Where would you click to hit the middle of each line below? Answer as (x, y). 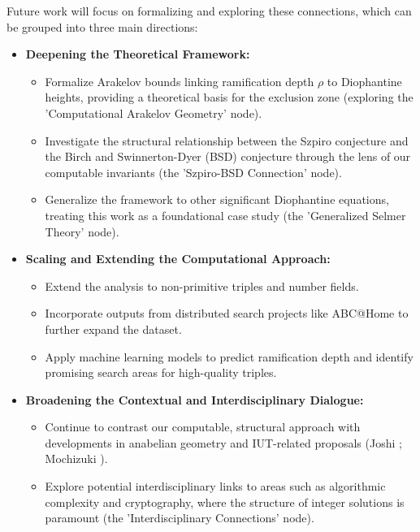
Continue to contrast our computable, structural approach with (203, 427)
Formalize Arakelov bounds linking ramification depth (180, 81)
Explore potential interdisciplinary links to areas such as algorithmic (215, 486)
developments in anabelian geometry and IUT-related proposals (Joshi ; (223, 442)
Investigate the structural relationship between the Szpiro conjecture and (227, 140)
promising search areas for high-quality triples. (161, 372)
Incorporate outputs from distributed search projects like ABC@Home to (227, 313)
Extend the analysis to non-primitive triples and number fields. (202, 285)
